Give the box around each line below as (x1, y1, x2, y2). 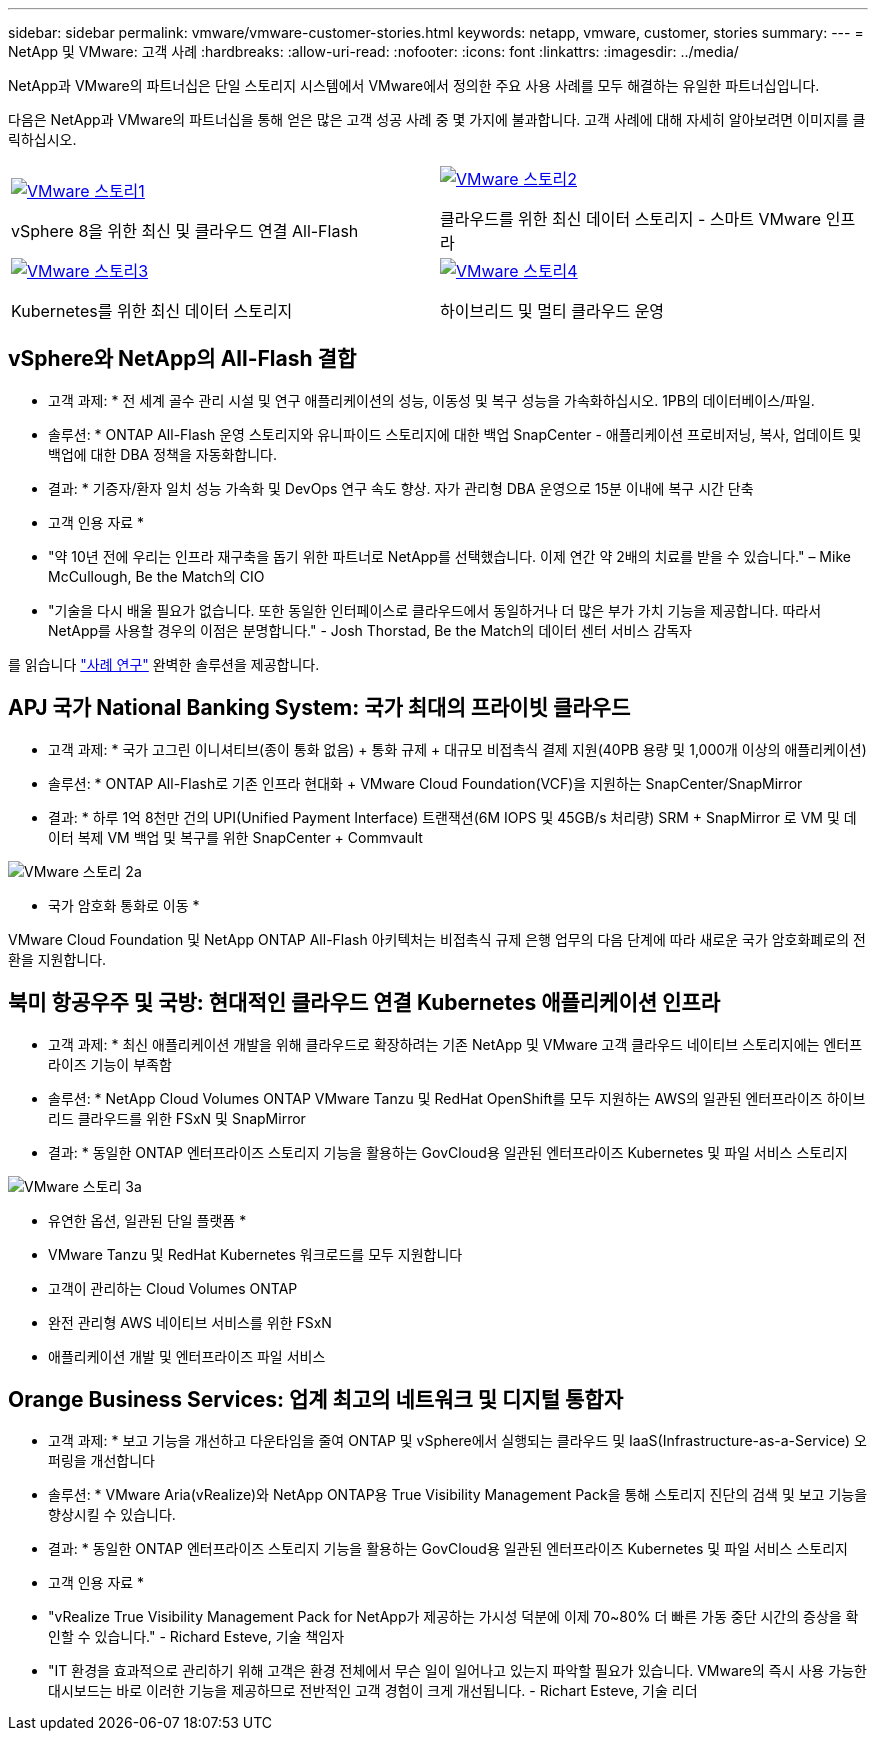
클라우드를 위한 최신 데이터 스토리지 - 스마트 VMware (440, 209, 822, 229)
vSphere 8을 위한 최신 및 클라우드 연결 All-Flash (11, 221, 359, 241)
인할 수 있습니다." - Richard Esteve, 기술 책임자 (48, 1628, 345, 1646)
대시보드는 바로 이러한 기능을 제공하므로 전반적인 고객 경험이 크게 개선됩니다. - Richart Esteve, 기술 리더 (48, 1682, 698, 1700)
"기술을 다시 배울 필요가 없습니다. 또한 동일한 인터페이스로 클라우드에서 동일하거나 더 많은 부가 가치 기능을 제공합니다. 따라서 (48, 601, 822, 619)
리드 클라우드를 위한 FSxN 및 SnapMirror (48, 1109, 306, 1127)
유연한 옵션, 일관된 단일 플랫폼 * (48, 1211, 247, 1229)
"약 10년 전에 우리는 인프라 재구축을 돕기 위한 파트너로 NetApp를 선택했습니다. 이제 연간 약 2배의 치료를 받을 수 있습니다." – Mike (48, 547, 851, 565)
